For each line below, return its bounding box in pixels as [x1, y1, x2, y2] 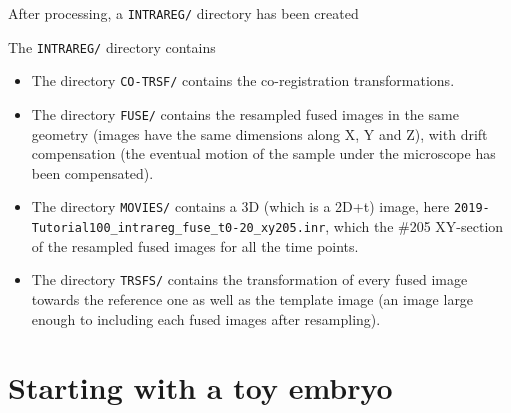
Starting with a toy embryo [8, 367, 393, 408]
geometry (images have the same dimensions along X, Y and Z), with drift [31, 123, 488, 144]
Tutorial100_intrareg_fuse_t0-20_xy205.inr [31, 221, 326, 236]
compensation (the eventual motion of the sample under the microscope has [31, 143, 496, 164]
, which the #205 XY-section [325, 216, 504, 237]
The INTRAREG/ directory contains [8, 36, 216, 57]
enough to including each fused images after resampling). [31, 308, 381, 329]
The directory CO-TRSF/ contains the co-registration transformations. [31, 70, 455, 91]
